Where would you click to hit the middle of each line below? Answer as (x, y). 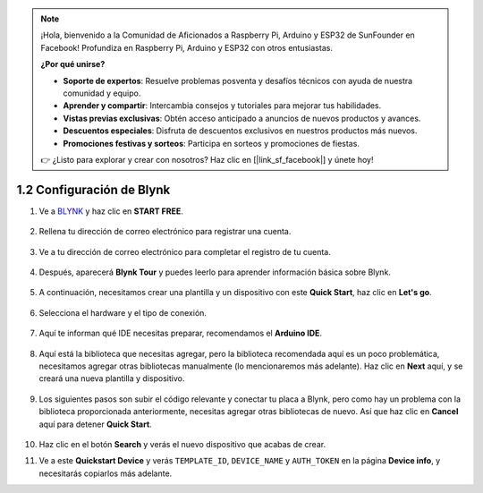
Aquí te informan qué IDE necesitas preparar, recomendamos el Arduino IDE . (180, 333)
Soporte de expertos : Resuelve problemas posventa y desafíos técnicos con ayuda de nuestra (238, 81)
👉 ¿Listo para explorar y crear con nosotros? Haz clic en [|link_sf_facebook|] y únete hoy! (207, 159)
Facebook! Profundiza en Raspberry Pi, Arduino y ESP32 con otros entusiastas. (186, 47)
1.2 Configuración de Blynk (93, 189)
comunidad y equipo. (102, 93)
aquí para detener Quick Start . (95, 424)
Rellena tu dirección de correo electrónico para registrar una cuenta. (165, 232)
